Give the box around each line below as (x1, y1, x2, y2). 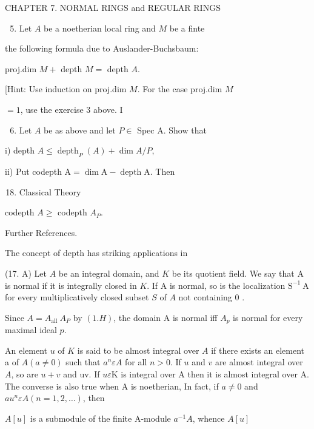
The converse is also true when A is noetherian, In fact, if (5, 379, 219, 392)
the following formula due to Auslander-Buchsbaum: (5, 42, 199, 55)
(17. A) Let (5, 266, 47, 279)
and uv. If (63, 367, 100, 380)
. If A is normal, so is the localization (147, 279, 286, 291)
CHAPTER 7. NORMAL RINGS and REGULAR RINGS (5, 1, 221, 13)
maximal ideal (5, 323, 57, 336)
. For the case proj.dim (137, 83, 222, 95)
